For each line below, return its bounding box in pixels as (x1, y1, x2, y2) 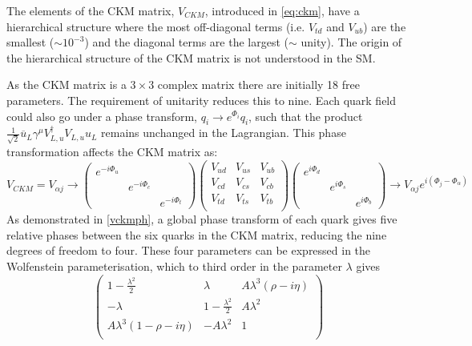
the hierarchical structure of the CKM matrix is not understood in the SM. (6, 49, 376, 66)
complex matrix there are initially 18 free (157, 76, 360, 93)
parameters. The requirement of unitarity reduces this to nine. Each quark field (6, 91, 397, 108)
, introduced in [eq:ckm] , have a (204, 2, 360, 18)
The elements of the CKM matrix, (6, 2, 175, 18)
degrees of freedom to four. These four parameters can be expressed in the (6, 242, 371, 259)
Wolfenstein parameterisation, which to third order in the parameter (6, 258, 342, 274)
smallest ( (6, 34, 54, 50)
